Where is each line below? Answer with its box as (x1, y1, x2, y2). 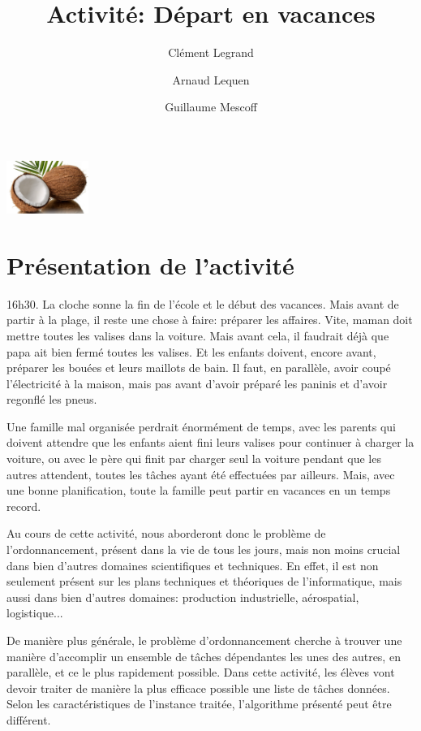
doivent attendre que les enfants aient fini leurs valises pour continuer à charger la (6, 434, 415, 451)
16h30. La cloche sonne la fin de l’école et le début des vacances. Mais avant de (6, 295, 399, 312)
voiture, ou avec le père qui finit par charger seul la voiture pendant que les (6, 450, 381, 467)
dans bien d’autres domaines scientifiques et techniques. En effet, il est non (6, 556, 379, 573)
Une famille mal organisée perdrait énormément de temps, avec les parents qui (6, 417, 396, 435)
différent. (6, 711, 51, 728)
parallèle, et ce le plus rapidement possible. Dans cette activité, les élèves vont (6, 664, 395, 681)
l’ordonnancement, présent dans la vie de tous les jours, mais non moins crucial (6, 541, 401, 558)
